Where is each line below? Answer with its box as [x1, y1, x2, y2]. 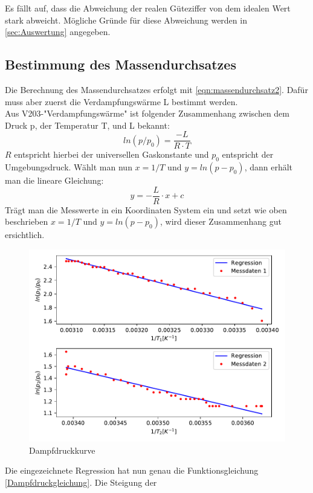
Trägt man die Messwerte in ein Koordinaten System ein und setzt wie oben [5, 203, 287, 216]
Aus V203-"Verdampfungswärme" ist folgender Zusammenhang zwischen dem [5, 107, 290, 120]
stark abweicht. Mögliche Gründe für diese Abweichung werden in [5, 13, 247, 26]
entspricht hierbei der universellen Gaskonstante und [14, 148, 209, 161]
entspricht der [222, 148, 274, 161]
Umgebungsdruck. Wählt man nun [5, 161, 132, 173]
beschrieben [5, 215, 48, 228]
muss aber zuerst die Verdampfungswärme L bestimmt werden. [5, 95, 238, 108]
